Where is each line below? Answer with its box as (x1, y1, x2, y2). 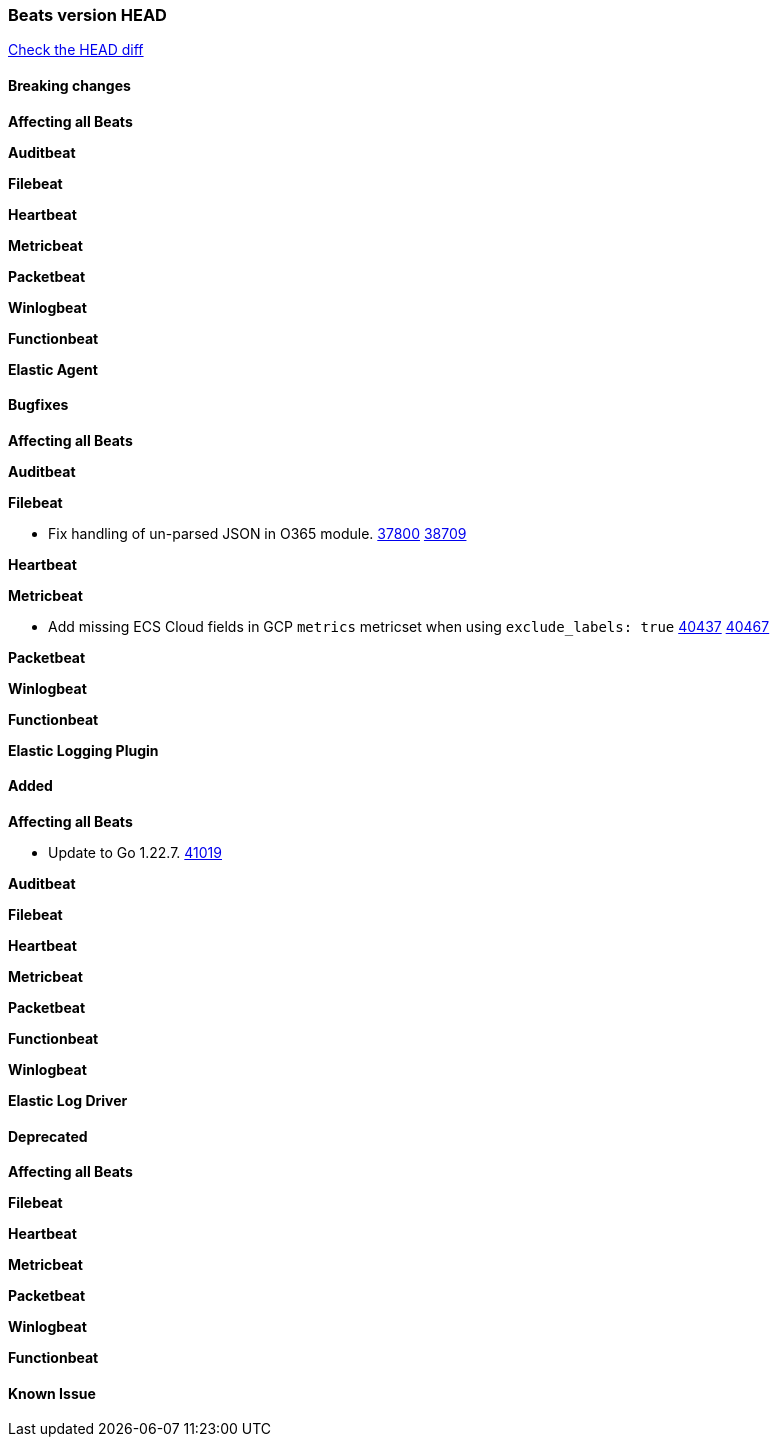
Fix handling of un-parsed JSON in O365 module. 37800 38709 (48, 524, 467, 542)
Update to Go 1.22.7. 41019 (48, 844, 222, 862)
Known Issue (8, 1384, 96, 1402)
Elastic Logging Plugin (8, 741, 159, 759)
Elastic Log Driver (8, 1092, 128, 1110)
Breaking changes (8, 76, 131, 94)
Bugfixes (8, 396, 69, 414)
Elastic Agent (8, 360, 98, 378)
